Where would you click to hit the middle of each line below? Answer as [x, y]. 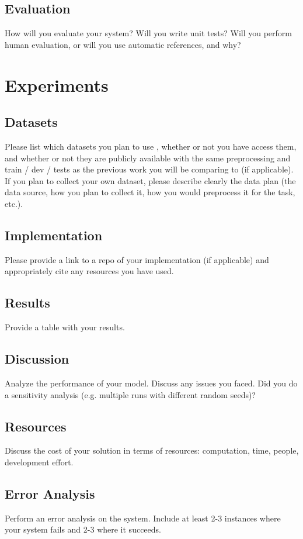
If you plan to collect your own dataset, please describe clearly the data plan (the [150, 180]
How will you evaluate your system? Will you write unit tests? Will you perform [148, 33]
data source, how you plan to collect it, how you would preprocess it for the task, [150, 192]
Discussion [37, 359]
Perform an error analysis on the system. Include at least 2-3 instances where [143, 518]
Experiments [57, 84]
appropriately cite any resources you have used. [89, 271]
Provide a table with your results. [65, 327]
